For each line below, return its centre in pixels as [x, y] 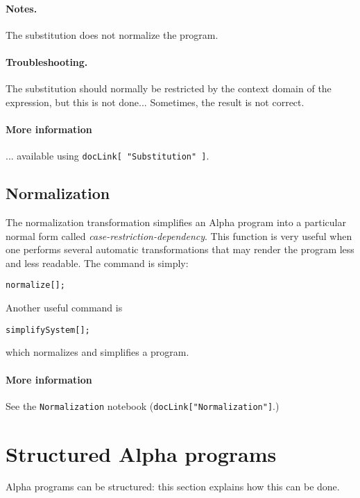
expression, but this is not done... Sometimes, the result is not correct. [155, 102]
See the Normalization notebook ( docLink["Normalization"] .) [143, 405]
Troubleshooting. [47, 61]
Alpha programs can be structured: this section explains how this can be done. [173, 487]
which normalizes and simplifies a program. [97, 352]
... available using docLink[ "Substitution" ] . [108, 156]
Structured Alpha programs [141, 453]
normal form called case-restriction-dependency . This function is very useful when [179, 235]
